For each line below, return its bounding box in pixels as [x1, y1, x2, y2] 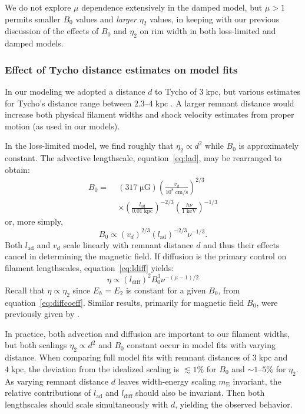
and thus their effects [203, 238, 280, 251]
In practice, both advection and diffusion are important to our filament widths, [5, 327, 290, 339]
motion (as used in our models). [5, 119, 120, 132]
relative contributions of [5, 386, 91, 399]
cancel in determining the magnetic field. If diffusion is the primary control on [5, 250, 287, 262]
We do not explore [5, 1, 71, 13]
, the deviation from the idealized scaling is [24, 362, 180, 375]
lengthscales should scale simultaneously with [5, 398, 168, 410]
